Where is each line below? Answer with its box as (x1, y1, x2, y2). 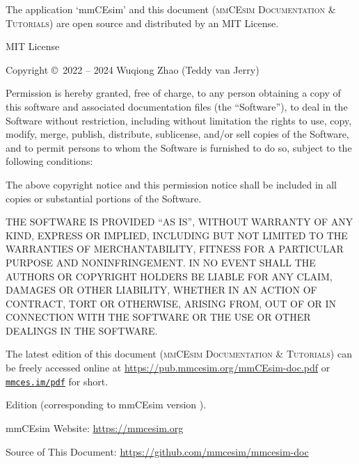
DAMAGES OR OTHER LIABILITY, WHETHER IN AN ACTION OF (6, 282, 317, 297)
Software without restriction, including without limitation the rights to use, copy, (6, 113, 352, 127)
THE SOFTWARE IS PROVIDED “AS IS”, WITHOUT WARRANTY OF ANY (6, 214, 353, 229)
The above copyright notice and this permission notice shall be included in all (6, 177, 337, 191)
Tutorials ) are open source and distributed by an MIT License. (6, 15, 279, 30)
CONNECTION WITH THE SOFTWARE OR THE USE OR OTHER (6, 310, 311, 324)
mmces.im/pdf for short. (6, 374, 109, 388)
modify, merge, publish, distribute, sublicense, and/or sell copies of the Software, (6, 127, 349, 141)
